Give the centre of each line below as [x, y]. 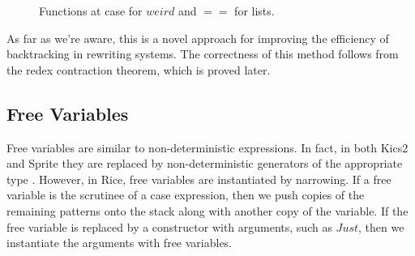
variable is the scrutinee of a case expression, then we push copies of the [186, 195]
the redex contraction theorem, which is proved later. [139, 69]
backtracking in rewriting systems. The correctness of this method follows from [203, 54]
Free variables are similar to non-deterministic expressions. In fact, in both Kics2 [207, 147]
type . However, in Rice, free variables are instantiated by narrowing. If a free [199, 179]
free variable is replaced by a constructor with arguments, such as [169, 226]
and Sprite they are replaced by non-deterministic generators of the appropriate [205, 163]
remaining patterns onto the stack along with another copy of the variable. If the [207, 210]
